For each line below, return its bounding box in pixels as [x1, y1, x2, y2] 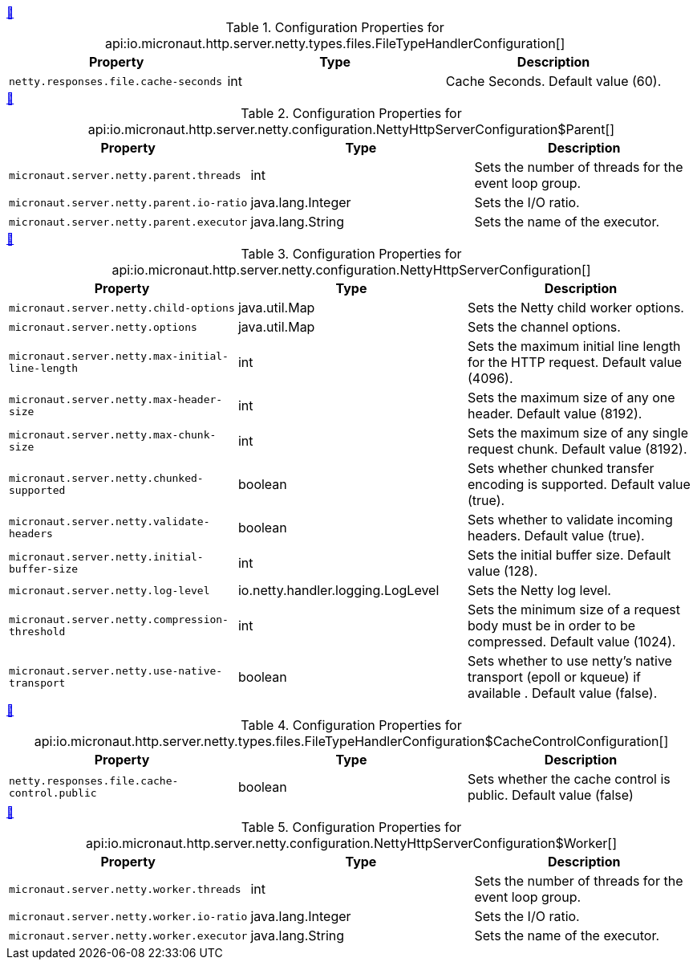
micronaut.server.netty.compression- [9, 613, 229, 626]
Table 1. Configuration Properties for [225, 19, 444, 35]
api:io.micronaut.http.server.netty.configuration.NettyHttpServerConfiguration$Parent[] [87, 121, 615, 137]
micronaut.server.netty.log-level [9, 584, 210, 597]
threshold [9, 626, 66, 638]
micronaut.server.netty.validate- [9, 516, 210, 528]
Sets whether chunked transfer [467, 460, 654, 476]
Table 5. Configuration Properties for [241, 819, 462, 835]
